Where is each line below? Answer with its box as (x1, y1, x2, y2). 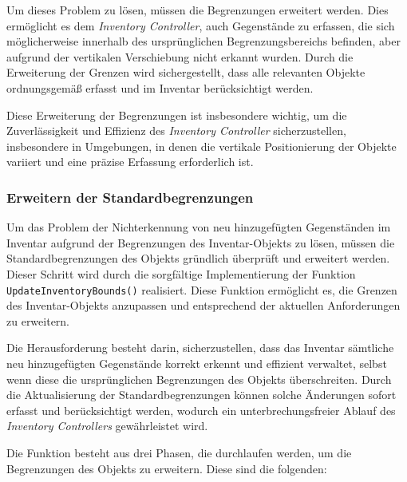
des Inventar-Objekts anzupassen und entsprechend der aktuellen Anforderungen (6, 297, 401, 314)
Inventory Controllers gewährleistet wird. (6, 417, 208, 434)
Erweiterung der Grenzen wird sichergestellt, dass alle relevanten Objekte (6, 64, 366, 81)
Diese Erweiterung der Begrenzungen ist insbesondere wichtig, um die (6, 106, 347, 123)
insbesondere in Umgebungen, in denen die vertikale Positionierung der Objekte (6, 137, 397, 154)
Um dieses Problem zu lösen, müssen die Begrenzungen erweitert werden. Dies (6, 2, 389, 18)
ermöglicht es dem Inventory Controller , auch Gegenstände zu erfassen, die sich (6, 17, 395, 34)
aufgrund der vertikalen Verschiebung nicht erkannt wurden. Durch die (6, 48, 354, 65)
